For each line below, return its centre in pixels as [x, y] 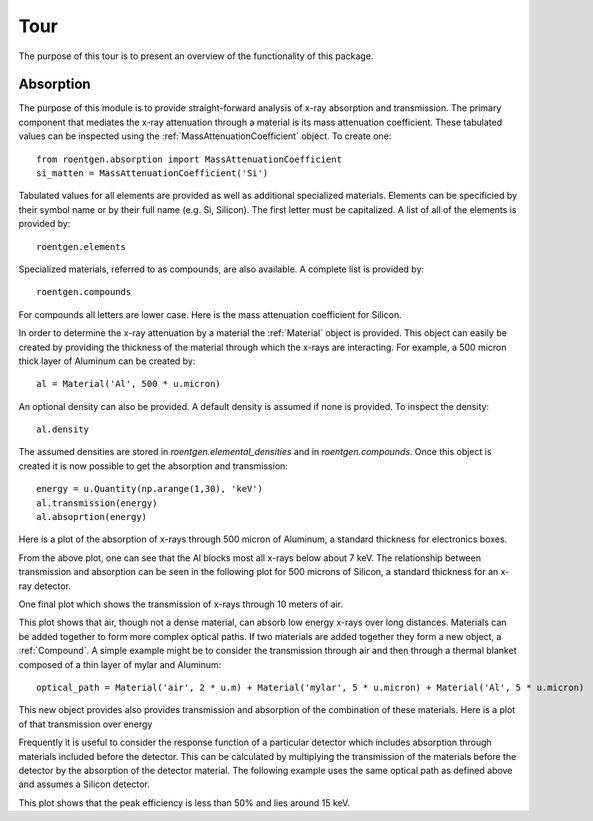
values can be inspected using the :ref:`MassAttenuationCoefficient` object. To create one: [205, 136]
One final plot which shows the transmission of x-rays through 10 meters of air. [181, 604]
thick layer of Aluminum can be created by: [107, 361]
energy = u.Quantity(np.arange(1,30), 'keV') [150, 489]
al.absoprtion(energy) [92, 517]
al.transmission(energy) [97, 503]
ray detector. [45, 586]
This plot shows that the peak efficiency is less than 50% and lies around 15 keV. [184, 802]
